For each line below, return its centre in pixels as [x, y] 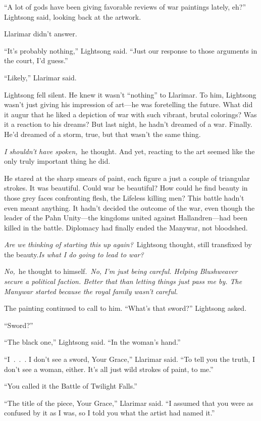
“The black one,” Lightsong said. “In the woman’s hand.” [92, 342]
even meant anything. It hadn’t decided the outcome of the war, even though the [129, 207]
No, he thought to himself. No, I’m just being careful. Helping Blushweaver [121, 271]
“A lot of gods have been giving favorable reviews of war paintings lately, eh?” [125, 7]
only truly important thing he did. [57, 161]
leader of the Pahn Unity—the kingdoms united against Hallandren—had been [126, 218]
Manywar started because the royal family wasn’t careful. [91, 291]
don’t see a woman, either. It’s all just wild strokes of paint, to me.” [109, 369]
